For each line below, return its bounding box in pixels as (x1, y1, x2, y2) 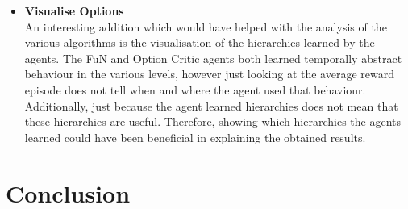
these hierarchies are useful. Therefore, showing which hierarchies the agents (24, 113, 401, 130)
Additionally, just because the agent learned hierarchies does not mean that (24, 97, 398, 114)
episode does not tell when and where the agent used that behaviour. (24, 81, 366, 98)
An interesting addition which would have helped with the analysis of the (24, 18, 387, 35)
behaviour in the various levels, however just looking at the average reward (24, 65, 394, 82)
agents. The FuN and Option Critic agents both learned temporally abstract (24, 49, 402, 66)
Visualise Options (24, 2, 124, 19)
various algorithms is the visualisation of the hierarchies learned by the (24, 34, 375, 51)
